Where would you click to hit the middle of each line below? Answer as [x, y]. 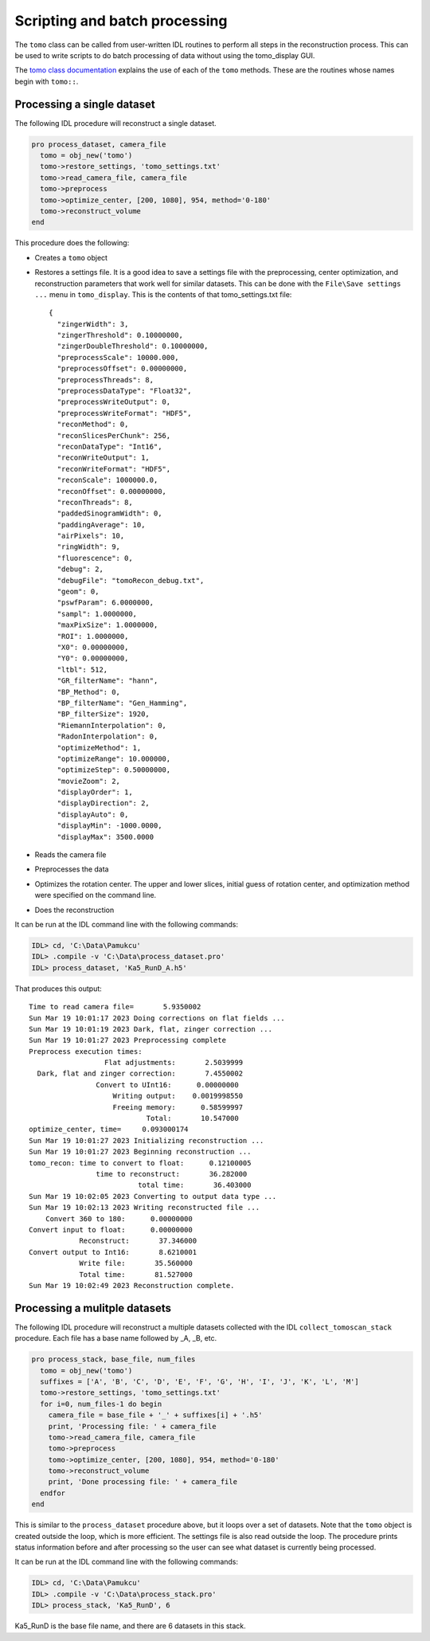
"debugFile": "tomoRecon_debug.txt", [131, 580]
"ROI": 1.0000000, [93, 636]
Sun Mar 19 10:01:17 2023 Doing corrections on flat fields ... [157, 1018]
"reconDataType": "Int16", [109, 446]
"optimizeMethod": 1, [99, 748]
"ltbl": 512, [82, 670]
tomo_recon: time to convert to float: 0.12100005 [140, 1163]
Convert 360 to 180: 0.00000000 [119, 1218]
